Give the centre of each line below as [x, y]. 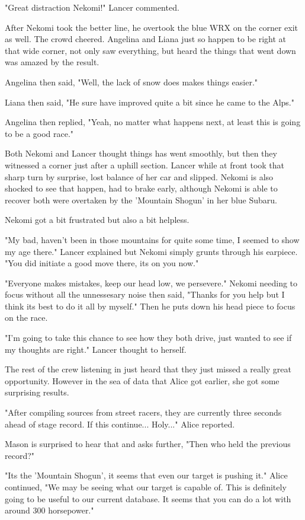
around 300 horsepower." [49, 510]
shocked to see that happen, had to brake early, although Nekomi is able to [141, 188]
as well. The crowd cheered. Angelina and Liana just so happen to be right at [145, 39]
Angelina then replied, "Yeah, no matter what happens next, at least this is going [153, 122]
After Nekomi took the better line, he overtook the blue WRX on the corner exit [152, 27]
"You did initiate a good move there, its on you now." [102, 263]
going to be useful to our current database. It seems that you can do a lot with [148, 498]
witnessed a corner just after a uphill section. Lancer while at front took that [145, 165]
